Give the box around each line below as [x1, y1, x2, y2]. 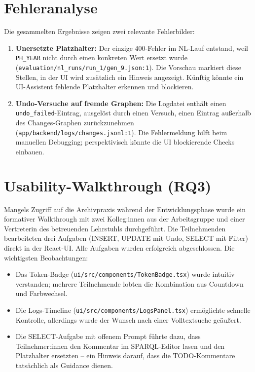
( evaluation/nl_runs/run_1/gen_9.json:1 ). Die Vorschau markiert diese [15, 62, 241, 72]
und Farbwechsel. [15, 288, 68, 298]
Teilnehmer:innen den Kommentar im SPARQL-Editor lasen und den [15, 340, 225, 351]
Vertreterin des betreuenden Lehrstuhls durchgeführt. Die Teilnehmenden [4, 223, 226, 233]
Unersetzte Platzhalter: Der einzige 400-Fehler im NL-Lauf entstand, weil [15, 42, 248, 53]
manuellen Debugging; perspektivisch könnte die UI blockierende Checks [15, 137, 235, 147]
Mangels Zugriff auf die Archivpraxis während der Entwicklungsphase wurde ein [4, 204, 246, 214]
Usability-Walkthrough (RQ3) [4, 175, 212, 195]
